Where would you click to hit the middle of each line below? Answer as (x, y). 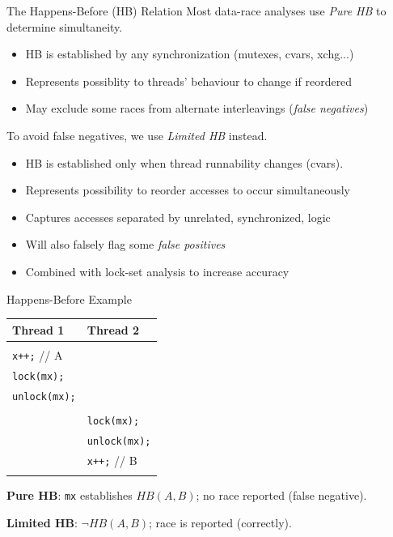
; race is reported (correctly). (220, 522)
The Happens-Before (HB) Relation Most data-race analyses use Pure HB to (196, 11)
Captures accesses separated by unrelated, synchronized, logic (178, 217)
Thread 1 (38, 329)
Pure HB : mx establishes (70, 494)
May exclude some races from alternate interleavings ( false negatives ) (197, 108)
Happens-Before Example (69, 298)
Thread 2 (113, 329)
